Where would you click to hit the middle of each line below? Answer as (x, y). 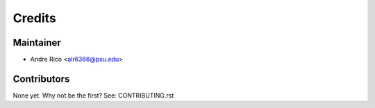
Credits (35, 18)
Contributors (41, 79)
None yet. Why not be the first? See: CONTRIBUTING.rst (93, 95)
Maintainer (37, 43)
